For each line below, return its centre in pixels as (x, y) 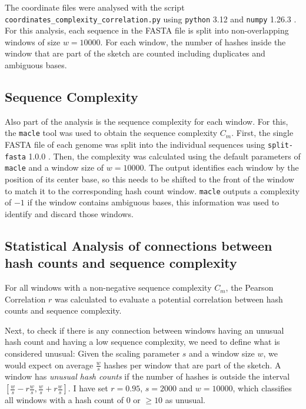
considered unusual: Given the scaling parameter (92, 353)
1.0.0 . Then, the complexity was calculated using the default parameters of (164, 156)
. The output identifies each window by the (221, 167)
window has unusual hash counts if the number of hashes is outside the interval (147, 376)
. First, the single (262, 133)
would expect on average (49, 365)
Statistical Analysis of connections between (139, 245)
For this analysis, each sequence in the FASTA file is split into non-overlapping (147, 30)
